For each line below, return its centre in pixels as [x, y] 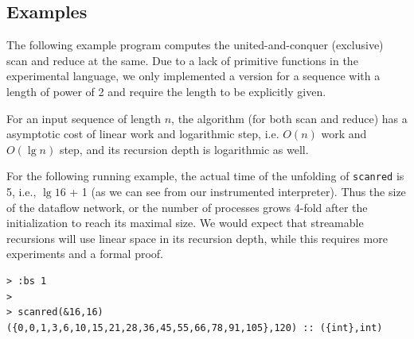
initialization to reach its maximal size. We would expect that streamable [185, 223]
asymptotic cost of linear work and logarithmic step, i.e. [143, 134]
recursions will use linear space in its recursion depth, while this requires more [197, 238]
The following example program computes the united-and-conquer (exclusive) [195, 45]
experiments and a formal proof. [85, 254]
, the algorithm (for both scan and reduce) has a [289, 118]
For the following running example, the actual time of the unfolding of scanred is [205, 176]
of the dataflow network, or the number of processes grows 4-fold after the [187, 207]
